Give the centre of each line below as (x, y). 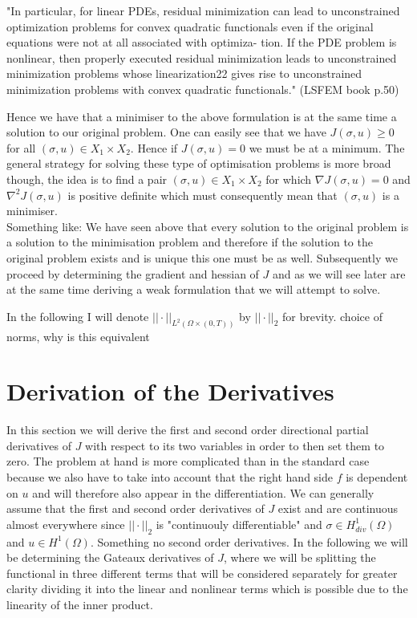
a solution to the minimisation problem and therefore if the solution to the (190, 242)
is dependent (377, 477)
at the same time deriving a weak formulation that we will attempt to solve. (194, 289)
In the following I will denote (78, 316)
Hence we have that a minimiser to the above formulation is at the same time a (202, 116)
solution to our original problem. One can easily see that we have (166, 132)
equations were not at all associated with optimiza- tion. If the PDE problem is (202, 42)
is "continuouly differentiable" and (239, 524)
